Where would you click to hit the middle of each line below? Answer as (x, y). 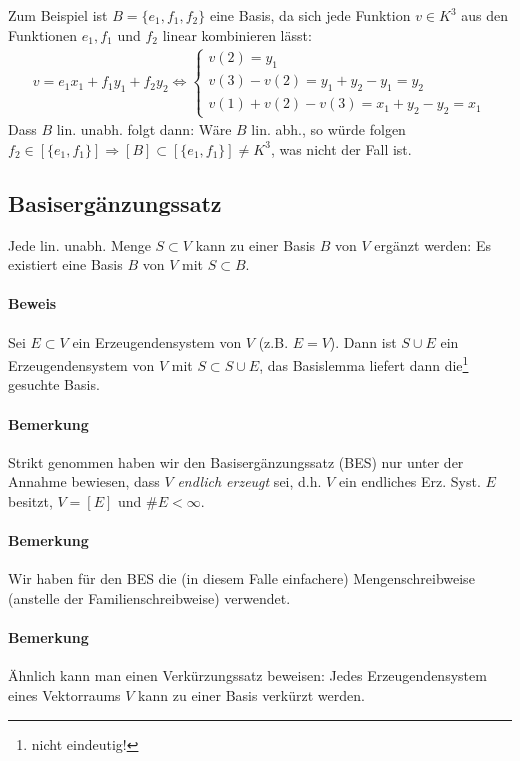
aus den (485, 15)
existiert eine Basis (65, 264)
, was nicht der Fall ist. (341, 148)
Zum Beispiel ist (58, 15)
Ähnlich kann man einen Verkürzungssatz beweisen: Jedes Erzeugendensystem (247, 675)
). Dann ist (363, 341)
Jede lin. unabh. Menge (79, 244)
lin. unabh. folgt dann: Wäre (144, 129)
